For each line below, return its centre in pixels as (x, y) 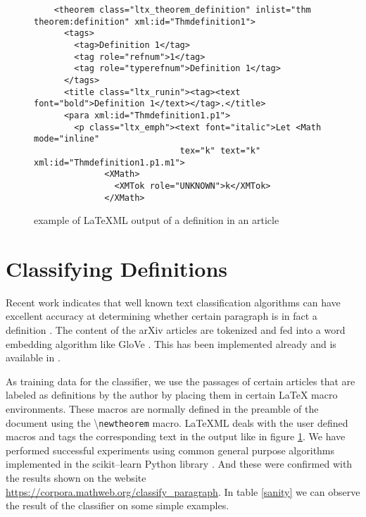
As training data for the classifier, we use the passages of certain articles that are (181, 381)
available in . (33, 357)
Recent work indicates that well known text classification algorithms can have (173, 302)
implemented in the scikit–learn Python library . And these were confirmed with (179, 464)
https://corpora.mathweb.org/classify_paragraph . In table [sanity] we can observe (183, 491)
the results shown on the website (76, 478)
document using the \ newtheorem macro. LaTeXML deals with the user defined (177, 422)
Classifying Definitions (117, 268)
